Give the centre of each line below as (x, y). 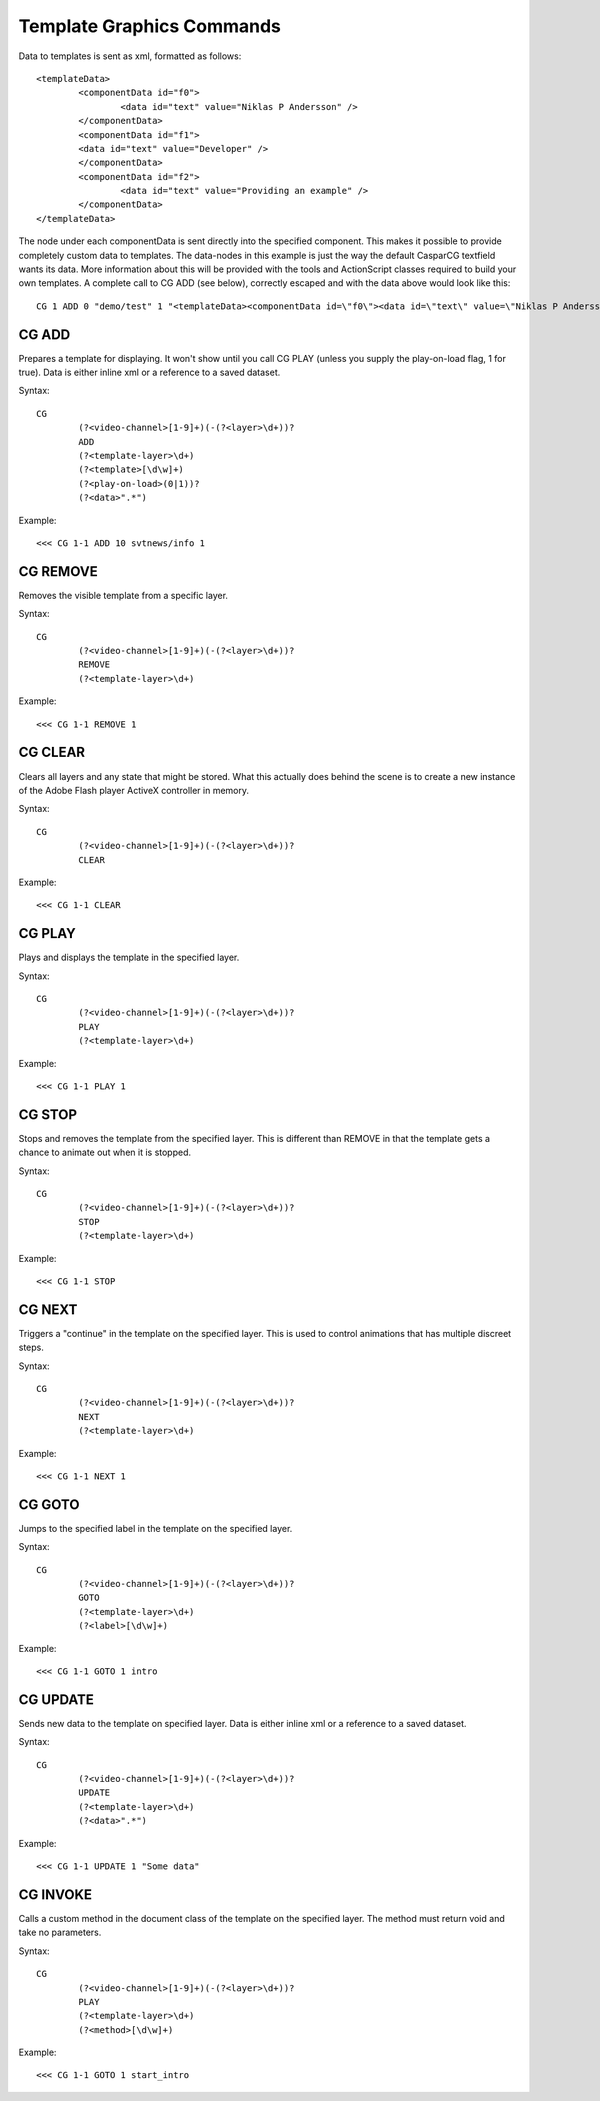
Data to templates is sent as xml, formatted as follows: (130, 56)
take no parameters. (60, 1932)
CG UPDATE (56, 1699)
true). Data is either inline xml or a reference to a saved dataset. (149, 372)
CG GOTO (49, 1504)
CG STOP (48, 1114)
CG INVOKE (55, 1894)
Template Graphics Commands (150, 26)
